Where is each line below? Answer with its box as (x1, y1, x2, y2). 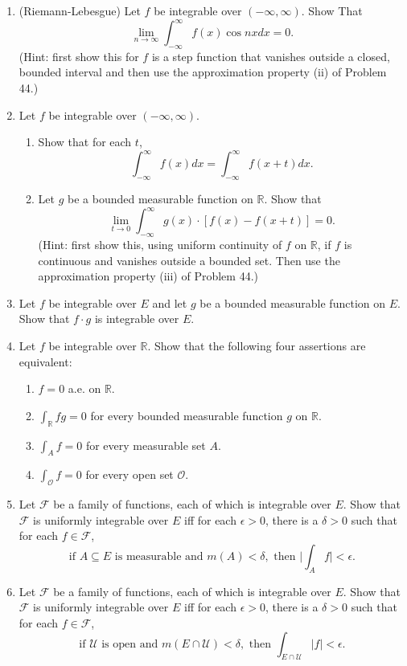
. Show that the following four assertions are (147, 337, 366, 354)
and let (152, 294, 187, 311)
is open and (101, 638, 158, 650)
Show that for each (38, 133, 132, 150)
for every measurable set (85, 436, 206, 453)
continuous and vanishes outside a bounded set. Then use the (38, 251, 340, 268)
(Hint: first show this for (18, 47, 139, 64)
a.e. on (68, 380, 101, 397)
